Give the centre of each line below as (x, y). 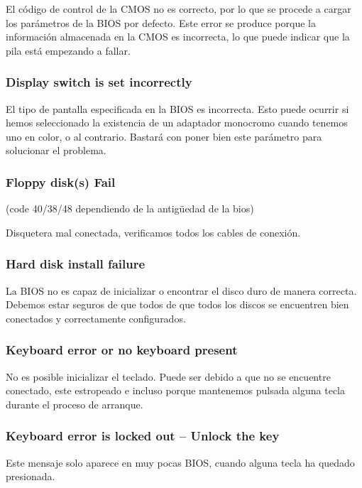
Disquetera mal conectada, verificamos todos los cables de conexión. (153, 232)
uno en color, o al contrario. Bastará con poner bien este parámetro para (164, 136)
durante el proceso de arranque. (75, 404)
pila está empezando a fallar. (68, 50)
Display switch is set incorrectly (99, 82)
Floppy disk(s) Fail (61, 181)
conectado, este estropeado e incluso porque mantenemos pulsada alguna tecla (175, 390)
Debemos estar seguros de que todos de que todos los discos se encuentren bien (177, 304)
